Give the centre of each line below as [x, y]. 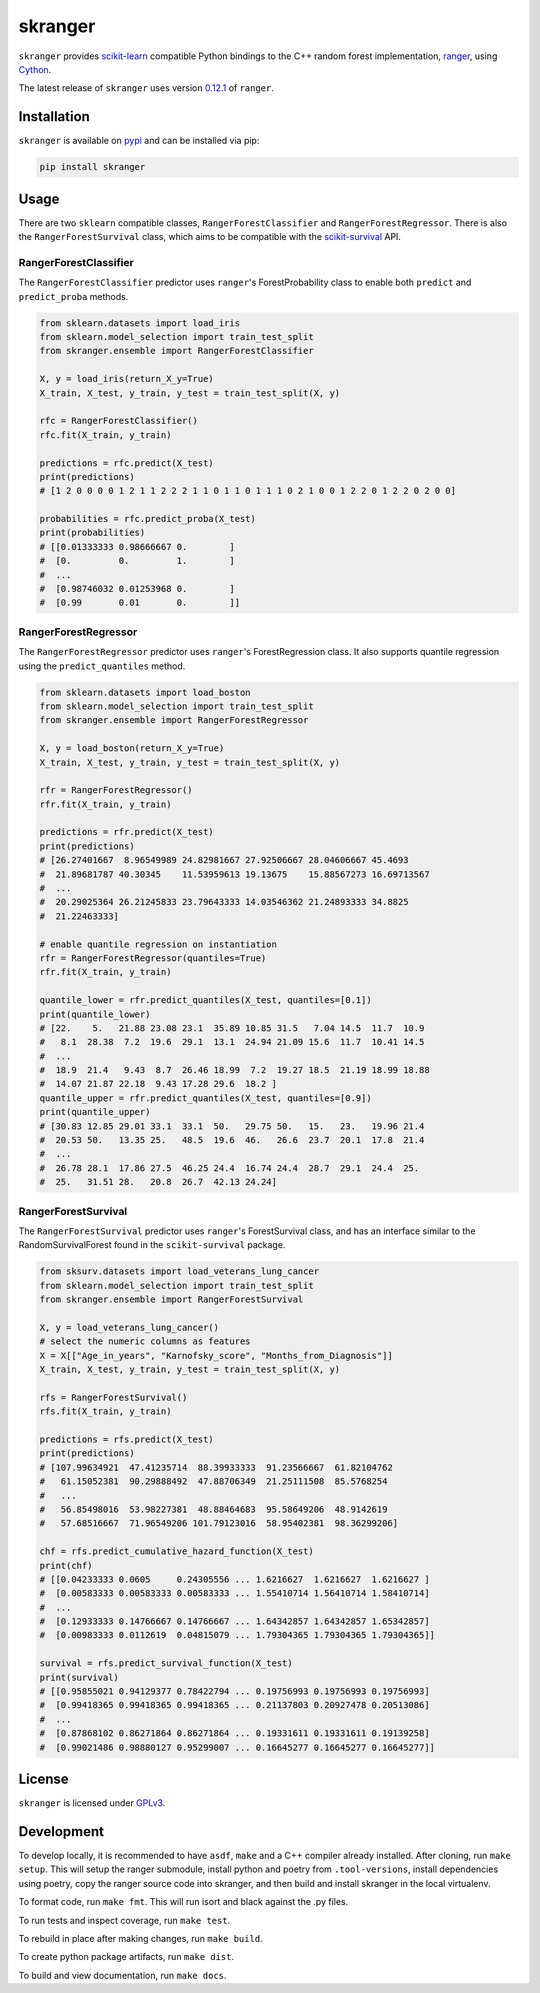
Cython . [35, 69]
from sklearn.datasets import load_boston [145, 692]
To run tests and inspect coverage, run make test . [124, 1920]
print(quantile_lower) [95, 1014]
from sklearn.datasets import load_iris [139, 323]
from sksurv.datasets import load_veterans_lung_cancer [179, 1271]
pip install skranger [92, 167]
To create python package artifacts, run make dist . [126, 1957]
